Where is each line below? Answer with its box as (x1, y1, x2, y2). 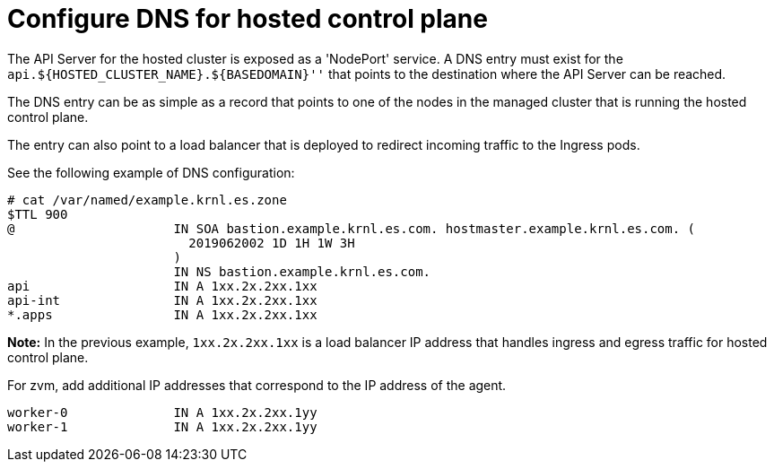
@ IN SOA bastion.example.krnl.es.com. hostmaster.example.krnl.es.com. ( (7, 221, 696, 236)
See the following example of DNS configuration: (7, 164, 295, 180)
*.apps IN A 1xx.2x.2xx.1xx (7, 307, 317, 322)
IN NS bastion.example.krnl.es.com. (173, 264, 431, 279)
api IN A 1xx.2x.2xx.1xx (7, 278, 317, 293)
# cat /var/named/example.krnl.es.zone (7, 192, 287, 207)
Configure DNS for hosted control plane (7, 4, 488, 34)
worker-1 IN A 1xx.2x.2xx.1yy (7, 419, 317, 434)
